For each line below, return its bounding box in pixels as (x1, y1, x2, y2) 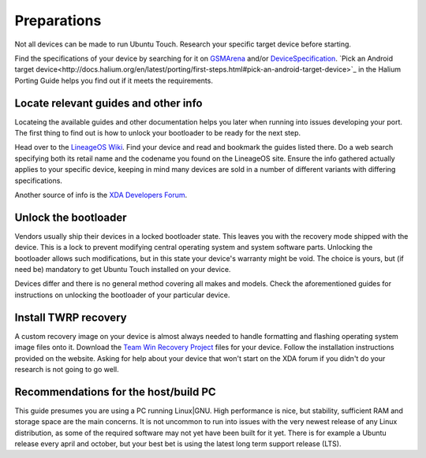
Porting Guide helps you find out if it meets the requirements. (14, 76, 213, 85)
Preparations (14, 12, 102, 29)
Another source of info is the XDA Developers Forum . (14, 190, 188, 199)
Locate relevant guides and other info (14, 96, 203, 110)
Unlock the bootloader (14, 210, 127, 224)
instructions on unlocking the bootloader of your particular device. (14, 290, 230, 300)
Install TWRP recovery (14, 311, 127, 324)
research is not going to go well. (14, 364, 119, 374)
